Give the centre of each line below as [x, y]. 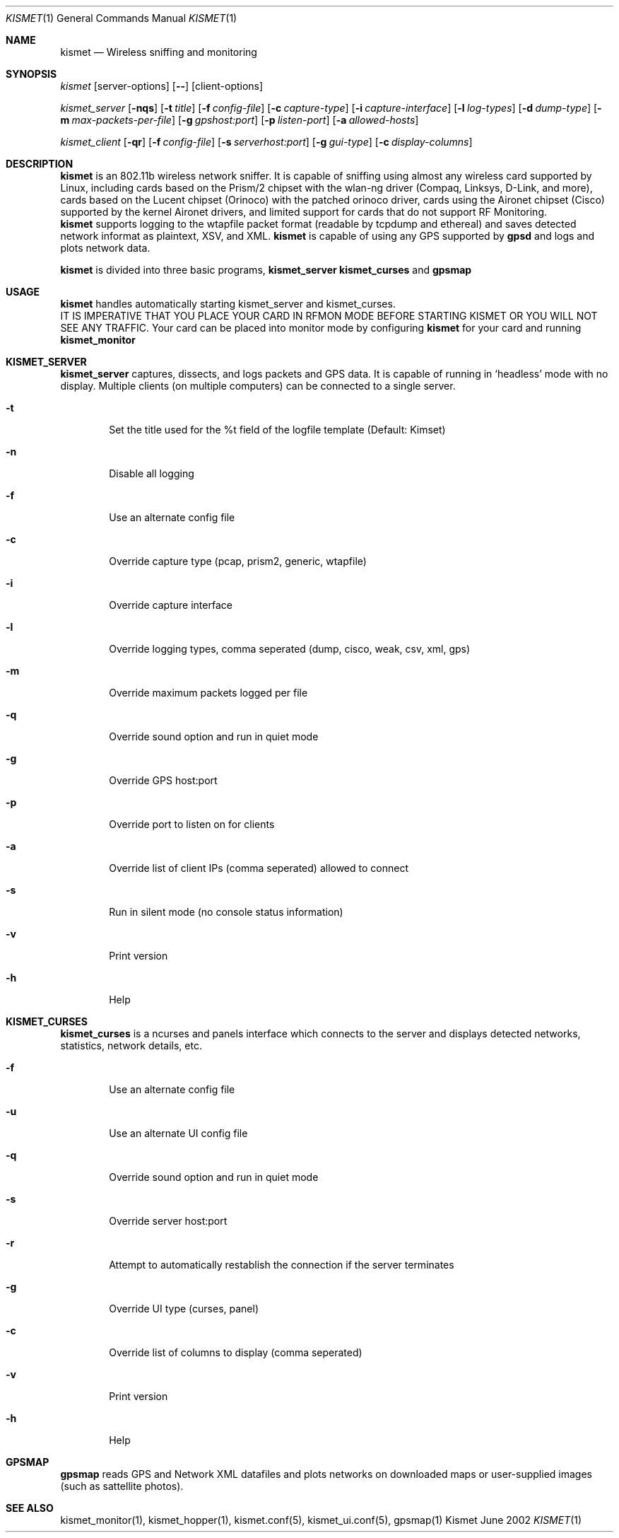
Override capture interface [171, 605]
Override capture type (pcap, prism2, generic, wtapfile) [238, 561]
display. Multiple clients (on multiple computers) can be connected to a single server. [258, 386]
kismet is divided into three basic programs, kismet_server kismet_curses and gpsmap [266, 270]
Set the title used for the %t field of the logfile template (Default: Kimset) [277, 430]
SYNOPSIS [31, 74]
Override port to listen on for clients [192, 824]
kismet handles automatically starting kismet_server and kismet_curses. [228, 304]
